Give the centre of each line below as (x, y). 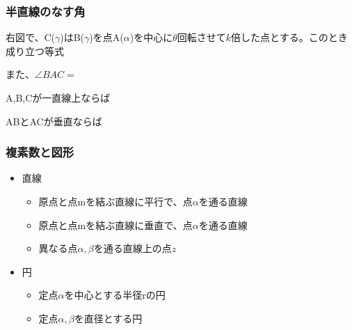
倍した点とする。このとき (289, 37)
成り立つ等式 (35, 50)
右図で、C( (30, 37)
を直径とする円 (108, 318)
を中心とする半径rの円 (115, 295)
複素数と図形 (40, 152)
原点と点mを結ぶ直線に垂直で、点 (115, 225)
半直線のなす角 (46, 11)
